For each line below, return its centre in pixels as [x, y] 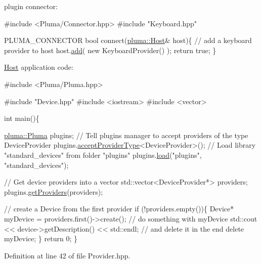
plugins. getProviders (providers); [54, 191]
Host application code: [39, 67]
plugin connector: [31, 6]
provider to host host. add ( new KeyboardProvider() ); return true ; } [110, 50]
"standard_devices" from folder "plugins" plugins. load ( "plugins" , [103, 155]
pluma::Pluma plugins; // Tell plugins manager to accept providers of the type [126, 135]
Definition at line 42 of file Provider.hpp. [67, 255]
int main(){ [22, 118]
